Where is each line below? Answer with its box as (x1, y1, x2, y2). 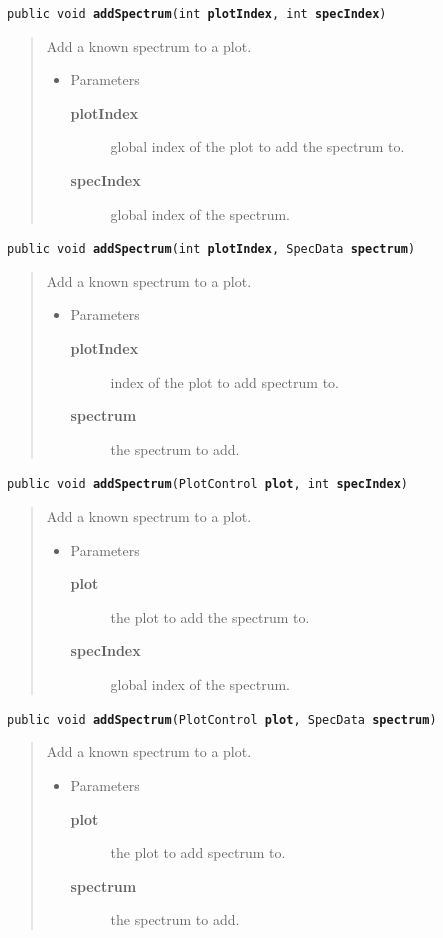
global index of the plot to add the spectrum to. (110, 136, 405, 157)
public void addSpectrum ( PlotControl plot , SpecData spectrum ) (7, 712, 437, 727)
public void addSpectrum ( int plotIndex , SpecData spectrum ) (7, 242, 416, 257)
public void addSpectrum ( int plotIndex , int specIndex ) (7, 7, 387, 21)
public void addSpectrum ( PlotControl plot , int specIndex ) (7, 477, 408, 492)
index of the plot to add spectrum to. (110, 371, 340, 392)
